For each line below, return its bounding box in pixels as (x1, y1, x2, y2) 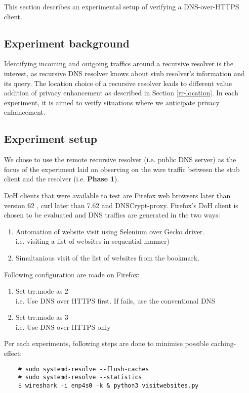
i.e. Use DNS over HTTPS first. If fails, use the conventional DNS (15, 295, 215, 306)
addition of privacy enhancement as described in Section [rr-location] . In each (4, 87, 239, 98)
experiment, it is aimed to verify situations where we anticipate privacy (4, 97, 220, 107)
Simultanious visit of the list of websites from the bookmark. (15, 252, 200, 262)
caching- (211, 338, 236, 349)
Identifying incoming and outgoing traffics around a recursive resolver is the (4, 58, 234, 69)
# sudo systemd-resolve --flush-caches (18, 365, 149, 373)
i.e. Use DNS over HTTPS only (15, 321, 111, 332)
